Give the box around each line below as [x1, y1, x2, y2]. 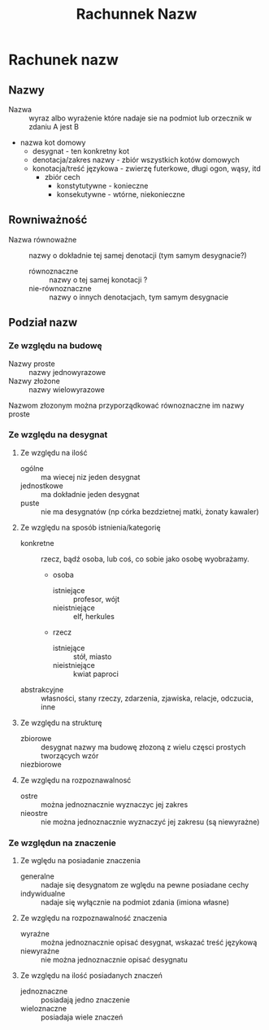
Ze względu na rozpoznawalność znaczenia [20, 913, 167, 923]
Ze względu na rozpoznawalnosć [20, 775, 132, 785]
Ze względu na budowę [8, 340, 102, 351]
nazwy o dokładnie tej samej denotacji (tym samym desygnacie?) [28, 250, 247, 260]
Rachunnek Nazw [76, 5, 197, 24]
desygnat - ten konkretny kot [32, 146, 130, 155]
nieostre [20, 808, 49, 818]
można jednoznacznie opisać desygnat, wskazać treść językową [40, 937, 258, 948]
